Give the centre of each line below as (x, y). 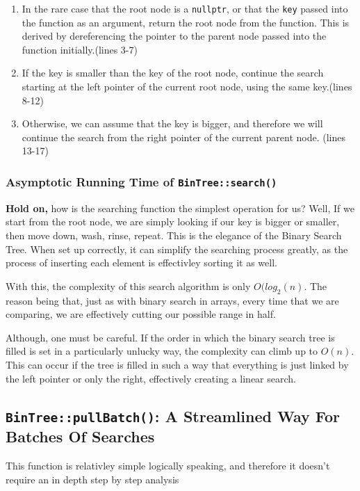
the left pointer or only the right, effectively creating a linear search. (151, 378)
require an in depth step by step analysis (92, 479)
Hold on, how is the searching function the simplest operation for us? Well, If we (180, 208)
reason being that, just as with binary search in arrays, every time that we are (172, 300)
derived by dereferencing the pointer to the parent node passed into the (174, 36)
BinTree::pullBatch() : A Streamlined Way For (173, 416)
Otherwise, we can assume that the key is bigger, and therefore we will (172, 123)
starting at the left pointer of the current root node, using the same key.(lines (187, 87)
